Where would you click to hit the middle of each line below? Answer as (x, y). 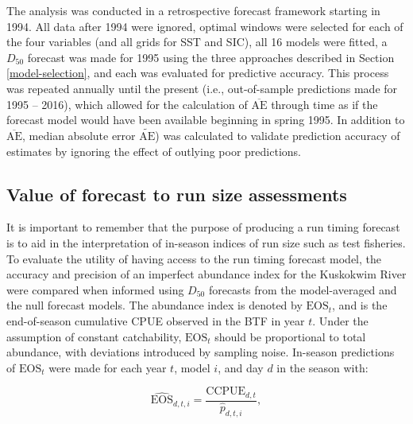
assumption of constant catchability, (94, 336)
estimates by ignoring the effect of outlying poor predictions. (154, 151)
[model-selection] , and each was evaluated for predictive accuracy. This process (198, 73)
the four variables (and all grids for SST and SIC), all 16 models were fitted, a (197, 42)
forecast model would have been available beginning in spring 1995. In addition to (206, 120)
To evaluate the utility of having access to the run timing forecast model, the (194, 258)
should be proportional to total (290, 336)
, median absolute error (79, 135)
